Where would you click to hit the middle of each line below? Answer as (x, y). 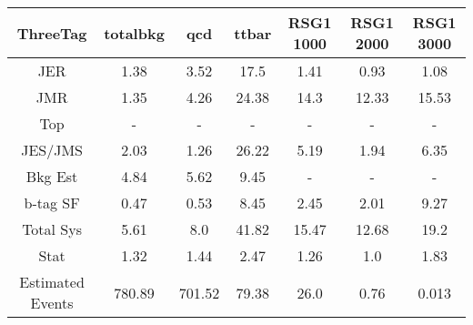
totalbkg (134, 33)
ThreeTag (52, 33)
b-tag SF (52, 203)
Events (52, 303)
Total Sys (52, 229)
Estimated (52, 282)
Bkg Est (52, 176)
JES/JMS (52, 150)
